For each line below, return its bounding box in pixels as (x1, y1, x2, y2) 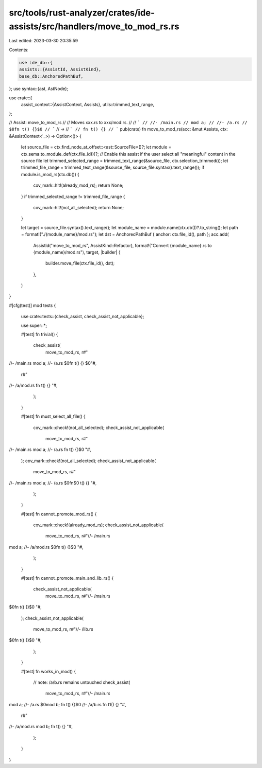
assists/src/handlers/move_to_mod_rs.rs (9, 21, 180, 32)
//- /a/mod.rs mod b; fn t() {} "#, (9, 724, 73, 730)
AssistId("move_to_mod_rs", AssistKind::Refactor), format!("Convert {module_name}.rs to (33, 242, 212, 248)
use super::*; (21, 322, 47, 328)
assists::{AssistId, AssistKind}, (19, 67, 101, 72)
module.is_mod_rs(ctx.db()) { (21, 171, 80, 177)
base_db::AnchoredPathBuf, (19, 73, 83, 79)
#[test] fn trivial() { (21, 331, 58, 338)
